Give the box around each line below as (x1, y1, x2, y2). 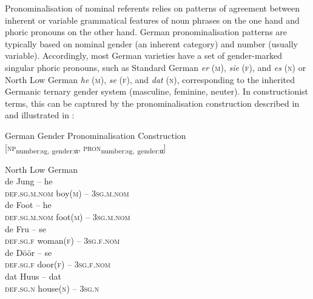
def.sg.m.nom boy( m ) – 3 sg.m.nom (5, 186, 129, 199)
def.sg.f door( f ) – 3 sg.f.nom (5, 258, 110, 270)
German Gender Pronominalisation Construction (5, 129, 186, 141)
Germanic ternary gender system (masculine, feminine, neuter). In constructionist (5, 85, 309, 98)
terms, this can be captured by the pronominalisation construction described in (5, 96, 300, 109)
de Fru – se (5, 222, 46, 235)
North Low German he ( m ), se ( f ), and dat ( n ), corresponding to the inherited (5, 73, 295, 86)
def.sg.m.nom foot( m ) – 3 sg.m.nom (5, 210, 130, 223)
